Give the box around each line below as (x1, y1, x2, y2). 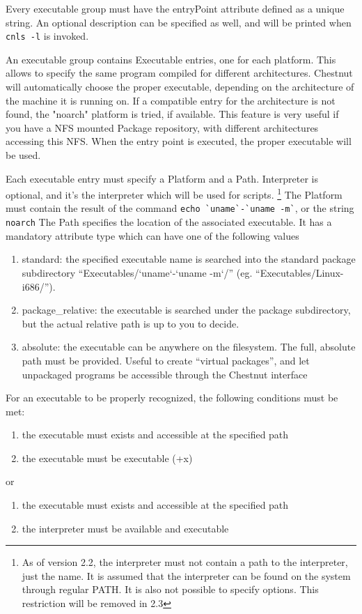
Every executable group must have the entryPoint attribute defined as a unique (6, 1, 345, 15)
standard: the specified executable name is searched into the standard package (22, 252, 356, 266)
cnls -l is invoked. (6, 29, 89, 43)
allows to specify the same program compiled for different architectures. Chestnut (6, 66, 353, 80)
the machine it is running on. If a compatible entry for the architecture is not (6, 93, 336, 107)
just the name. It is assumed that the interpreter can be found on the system (22, 568, 351, 583)
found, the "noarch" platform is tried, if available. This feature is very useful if (6, 107, 339, 121)
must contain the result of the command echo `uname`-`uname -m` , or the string (6, 201, 354, 215)
